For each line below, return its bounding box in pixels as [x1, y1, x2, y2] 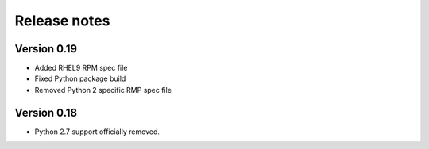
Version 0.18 [14, 105, 78, 119]
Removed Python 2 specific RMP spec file [34, 85, 172, 94]
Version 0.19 [14, 42, 78, 55]
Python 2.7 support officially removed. [34, 127, 160, 136]
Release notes [14, 12, 110, 29]
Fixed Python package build [34, 74, 126, 83]
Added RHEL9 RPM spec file [34, 63, 128, 73]
